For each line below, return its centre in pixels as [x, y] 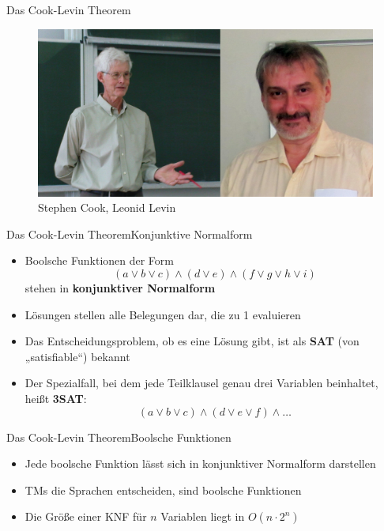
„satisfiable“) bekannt [77, 356]
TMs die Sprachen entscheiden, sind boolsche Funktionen [163, 490]
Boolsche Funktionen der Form [99, 260]
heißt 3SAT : [56, 398]
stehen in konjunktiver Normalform [120, 287]
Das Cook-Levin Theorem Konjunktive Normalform [130, 233]
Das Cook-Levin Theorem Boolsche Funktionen [119, 437]
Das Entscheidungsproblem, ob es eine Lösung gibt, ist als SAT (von [192, 341]
